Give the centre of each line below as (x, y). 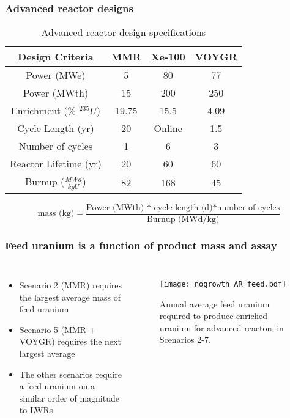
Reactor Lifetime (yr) (56, 164)
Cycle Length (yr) (56, 128)
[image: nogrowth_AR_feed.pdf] (223, 284)
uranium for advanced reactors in (221, 327)
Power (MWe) (56, 75)
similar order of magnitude (69, 398)
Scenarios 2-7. (185, 339)
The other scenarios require (70, 374)
